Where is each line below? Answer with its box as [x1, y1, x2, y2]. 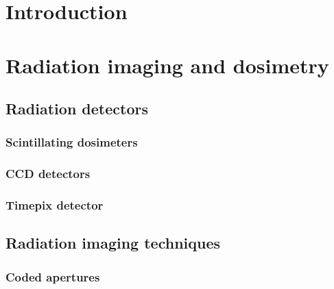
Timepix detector [5, 197, 104, 214]
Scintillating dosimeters [5, 134, 138, 151]
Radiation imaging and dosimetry [5, 51, 329, 79]
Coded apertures [5, 268, 100, 285]
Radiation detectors [5, 98, 148, 119]
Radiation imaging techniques [5, 232, 221, 253]
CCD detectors [5, 165, 91, 182]
